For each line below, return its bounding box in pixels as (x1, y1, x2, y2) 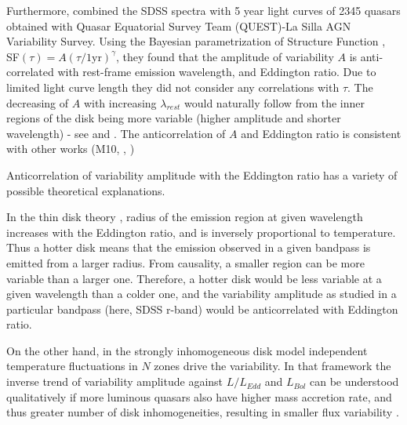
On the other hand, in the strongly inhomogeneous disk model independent (6, 342, 368, 358)
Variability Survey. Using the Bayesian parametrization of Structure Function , (6, 33, 386, 49)
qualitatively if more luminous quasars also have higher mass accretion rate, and (6, 388, 392, 405)
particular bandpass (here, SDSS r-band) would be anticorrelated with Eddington (6, 300, 398, 317)
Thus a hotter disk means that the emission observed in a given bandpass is (6, 239, 371, 256)
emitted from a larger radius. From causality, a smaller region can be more (6, 254, 365, 271)
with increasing (83, 94, 157, 111)
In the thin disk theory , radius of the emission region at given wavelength (6, 209, 363, 225)
